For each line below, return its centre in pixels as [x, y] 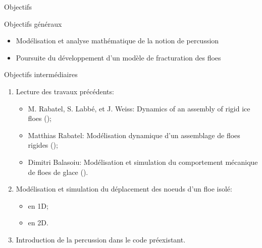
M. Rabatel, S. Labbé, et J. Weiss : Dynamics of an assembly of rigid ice [139, 108]
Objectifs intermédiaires [41, 74]
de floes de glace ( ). [58, 172]
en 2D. [38, 223]
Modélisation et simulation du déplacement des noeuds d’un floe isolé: [124, 189]
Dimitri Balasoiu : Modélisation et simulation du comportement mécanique [143, 162]
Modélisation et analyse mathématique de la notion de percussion [117, 41]
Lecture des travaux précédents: [65, 91]
